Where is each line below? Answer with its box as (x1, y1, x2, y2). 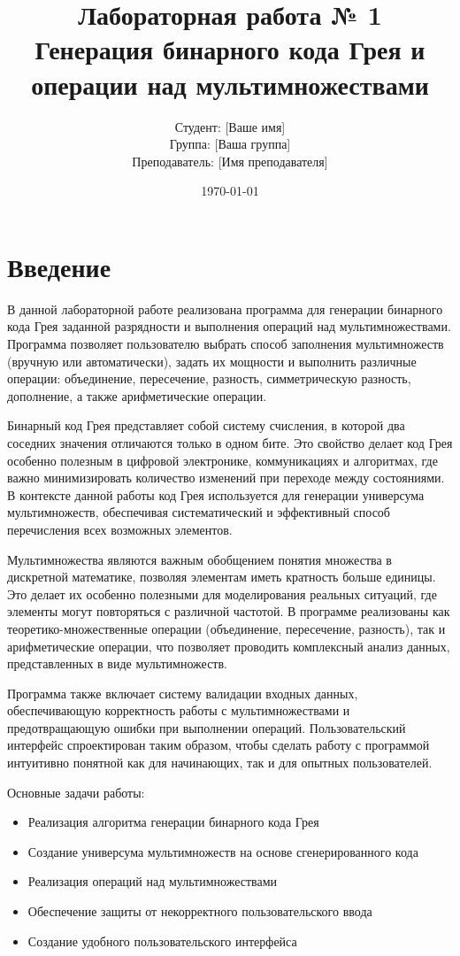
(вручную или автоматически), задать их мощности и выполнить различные (7, 351, 417, 370)
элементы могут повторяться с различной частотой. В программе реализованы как (7, 602, 450, 621)
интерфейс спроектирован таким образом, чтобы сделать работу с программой (7, 736, 430, 754)
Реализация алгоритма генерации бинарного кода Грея (27, 813, 319, 831)
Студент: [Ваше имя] (174, 117, 286, 135)
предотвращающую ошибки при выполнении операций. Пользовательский (7, 718, 406, 736)
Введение (7, 248, 111, 284)
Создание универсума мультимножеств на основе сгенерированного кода (27, 842, 418, 860)
